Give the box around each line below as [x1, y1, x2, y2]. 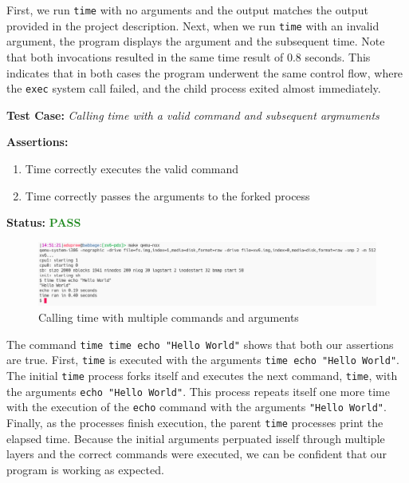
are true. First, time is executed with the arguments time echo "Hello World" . [6, 351, 399, 368]
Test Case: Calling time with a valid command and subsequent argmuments [6, 106, 380, 123]
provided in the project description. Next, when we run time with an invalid [6, 17, 380, 34]
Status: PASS [6, 214, 81, 231]
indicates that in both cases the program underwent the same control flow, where [6, 64, 403, 81]
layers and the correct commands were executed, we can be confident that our [6, 445, 387, 462]
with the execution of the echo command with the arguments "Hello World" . [6, 398, 387, 415]
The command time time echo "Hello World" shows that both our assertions [6, 335, 394, 352]
